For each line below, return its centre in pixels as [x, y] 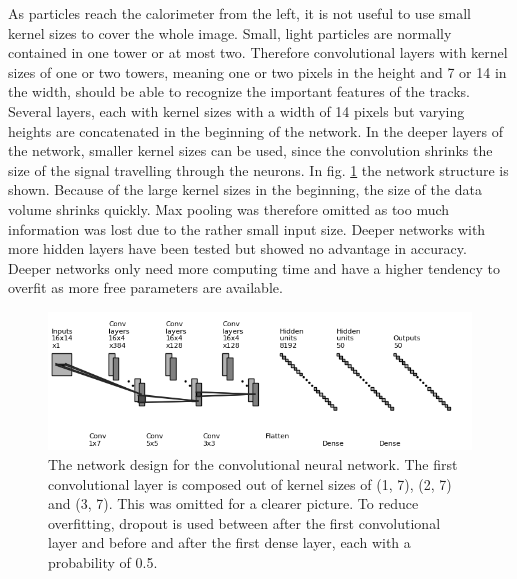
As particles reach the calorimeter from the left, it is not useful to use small [239, 13]
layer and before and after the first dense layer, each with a [229, 542]
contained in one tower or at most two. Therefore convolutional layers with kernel [258, 52]
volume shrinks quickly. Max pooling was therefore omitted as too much [229, 208]
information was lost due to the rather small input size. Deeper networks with [247, 228]
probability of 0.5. [103, 561]
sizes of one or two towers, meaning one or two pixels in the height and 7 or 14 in [257, 71]
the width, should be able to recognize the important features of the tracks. [239, 91]
